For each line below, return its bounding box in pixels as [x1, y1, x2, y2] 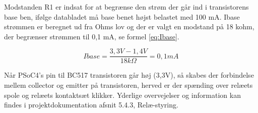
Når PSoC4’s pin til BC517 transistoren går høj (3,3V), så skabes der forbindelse [4, 70, 254, 80]
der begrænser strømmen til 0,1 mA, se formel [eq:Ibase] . [4, 31, 179, 41]
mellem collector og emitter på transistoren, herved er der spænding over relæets [4, 80, 253, 90]
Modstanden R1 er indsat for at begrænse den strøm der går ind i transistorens [4, 2, 249, 12]
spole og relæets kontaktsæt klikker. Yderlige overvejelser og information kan [4, 89, 241, 100]
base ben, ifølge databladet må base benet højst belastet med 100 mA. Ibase [4, 11, 240, 22]
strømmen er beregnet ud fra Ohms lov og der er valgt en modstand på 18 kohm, [4, 21, 254, 32]
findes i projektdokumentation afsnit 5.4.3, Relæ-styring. [4, 99, 178, 110]
